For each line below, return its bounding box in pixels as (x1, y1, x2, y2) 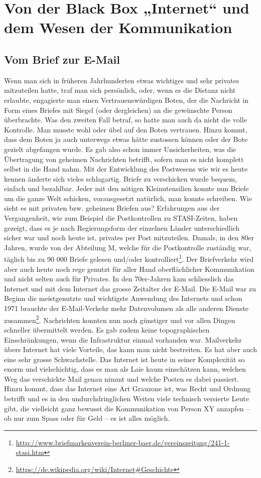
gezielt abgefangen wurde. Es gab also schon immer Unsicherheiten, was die (4, 143, 236, 154)
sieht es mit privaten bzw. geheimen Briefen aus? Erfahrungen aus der (4, 203, 220, 213)
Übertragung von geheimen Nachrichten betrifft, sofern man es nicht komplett (4, 153, 244, 164)
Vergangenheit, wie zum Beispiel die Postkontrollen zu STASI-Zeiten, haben (4, 213, 238, 223)
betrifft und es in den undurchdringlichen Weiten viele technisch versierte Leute (4, 393, 249, 404)
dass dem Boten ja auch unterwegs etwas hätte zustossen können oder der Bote (4, 134, 248, 144)
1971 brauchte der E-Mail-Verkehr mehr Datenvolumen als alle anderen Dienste (4, 303, 249, 313)
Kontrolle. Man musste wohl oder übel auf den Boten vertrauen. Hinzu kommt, (4, 124, 247, 134)
